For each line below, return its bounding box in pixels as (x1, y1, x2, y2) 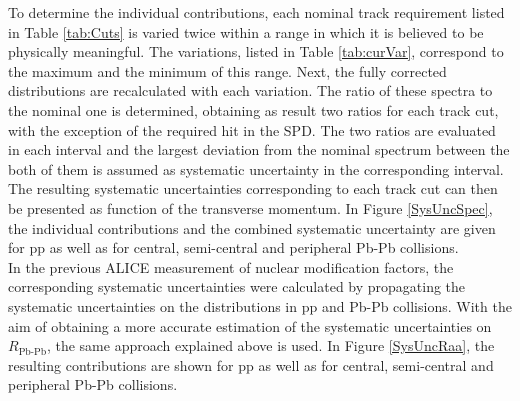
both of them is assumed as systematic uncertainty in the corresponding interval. (8, 158, 504, 179)
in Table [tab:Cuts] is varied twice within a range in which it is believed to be (8, 21, 484, 42)
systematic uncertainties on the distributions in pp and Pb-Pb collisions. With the (8, 295, 512, 316)
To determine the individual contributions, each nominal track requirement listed (8, 2, 505, 22)
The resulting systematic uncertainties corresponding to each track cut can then (8, 178, 498, 199)
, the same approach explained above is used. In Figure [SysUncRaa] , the (46, 335, 495, 356)
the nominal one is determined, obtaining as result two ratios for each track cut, (8, 99, 499, 120)
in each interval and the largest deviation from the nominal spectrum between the (8, 139, 510, 160)
